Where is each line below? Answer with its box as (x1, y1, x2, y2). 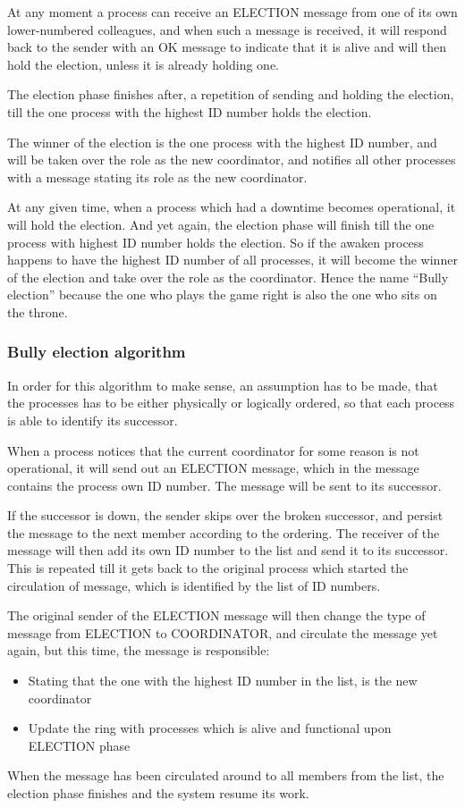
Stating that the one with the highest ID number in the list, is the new (28, 671, 418, 690)
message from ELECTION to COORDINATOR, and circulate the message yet (7, 623, 438, 642)
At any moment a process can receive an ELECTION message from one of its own (7, 3, 458, 21)
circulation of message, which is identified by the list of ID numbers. (7, 576, 381, 594)
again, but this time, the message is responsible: (7, 641, 270, 660)
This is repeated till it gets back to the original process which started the (7, 559, 409, 577)
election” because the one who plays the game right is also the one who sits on (7, 285, 437, 304)
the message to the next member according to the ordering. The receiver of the (7, 523, 440, 542)
